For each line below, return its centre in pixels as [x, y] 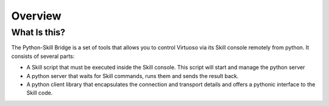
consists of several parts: [43, 56]
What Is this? [38, 32]
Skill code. [40, 93]
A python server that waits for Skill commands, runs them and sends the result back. [133, 76]
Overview [36, 16]
